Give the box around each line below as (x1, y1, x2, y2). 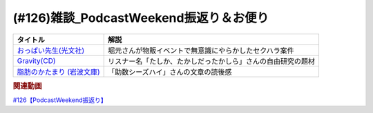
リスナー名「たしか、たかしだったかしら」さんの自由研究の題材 (107, 56, 316, 66)
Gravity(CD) (17, 55, 56, 65)
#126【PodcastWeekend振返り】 (12, 96, 107, 104)
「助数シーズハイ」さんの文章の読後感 (107, 67, 232, 77)
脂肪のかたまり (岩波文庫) (17, 67, 100, 77)
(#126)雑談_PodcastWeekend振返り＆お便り (12, 10, 269, 25)
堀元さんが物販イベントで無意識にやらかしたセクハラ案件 (107, 45, 295, 55)
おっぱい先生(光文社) (17, 45, 85, 55)
